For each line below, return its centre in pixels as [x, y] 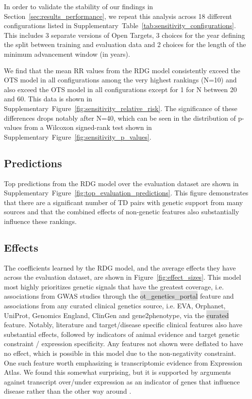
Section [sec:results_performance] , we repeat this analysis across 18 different [118, 16]
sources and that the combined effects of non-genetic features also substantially [122, 212]
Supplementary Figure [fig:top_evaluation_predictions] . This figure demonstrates [126, 193]
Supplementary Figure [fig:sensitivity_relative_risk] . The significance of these [121, 108]
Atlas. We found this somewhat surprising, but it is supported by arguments [118, 372]
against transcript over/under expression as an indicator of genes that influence [122, 381]
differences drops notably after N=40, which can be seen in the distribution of [120, 118]
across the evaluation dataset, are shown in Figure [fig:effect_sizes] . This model [123, 277]
